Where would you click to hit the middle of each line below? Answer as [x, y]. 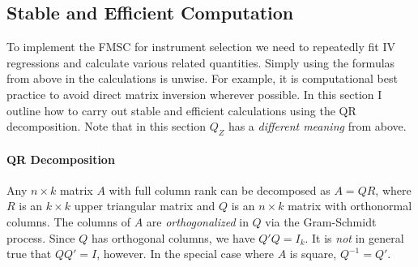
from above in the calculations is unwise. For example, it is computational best [202, 78]
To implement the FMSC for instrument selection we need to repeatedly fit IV [201, 47]
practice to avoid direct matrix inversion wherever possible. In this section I [194, 94]
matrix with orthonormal [350, 206]
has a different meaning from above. [317, 126]
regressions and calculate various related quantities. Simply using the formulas [201, 62]
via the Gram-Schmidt [321, 221]
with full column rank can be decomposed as [220, 189]
